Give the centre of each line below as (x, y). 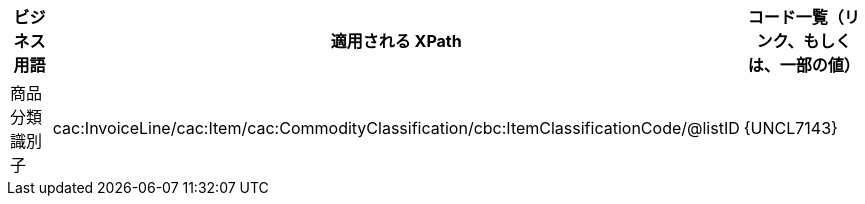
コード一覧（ (795, 17)
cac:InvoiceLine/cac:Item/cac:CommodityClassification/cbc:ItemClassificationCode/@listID (396, 128)
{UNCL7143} (790, 128)
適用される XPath (396, 41)
